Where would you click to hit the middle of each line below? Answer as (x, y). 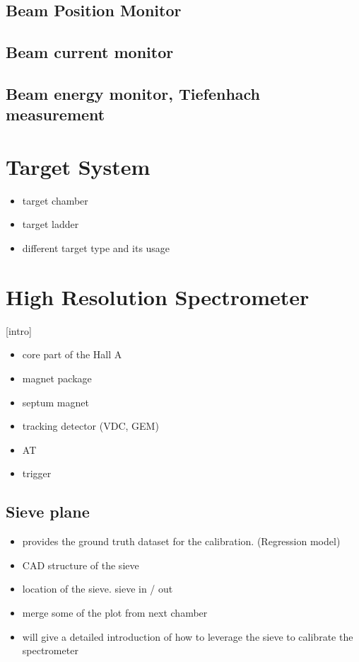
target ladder (51, 224)
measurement (55, 114)
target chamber (55, 200)
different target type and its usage (96, 248)
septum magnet (55, 402)
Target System (78, 166)
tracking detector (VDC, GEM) (90, 426)
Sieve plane (48, 512)
